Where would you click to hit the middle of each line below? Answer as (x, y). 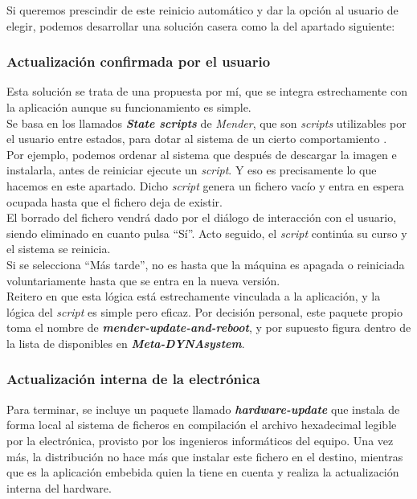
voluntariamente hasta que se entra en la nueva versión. (143, 280)
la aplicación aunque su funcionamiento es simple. (129, 107)
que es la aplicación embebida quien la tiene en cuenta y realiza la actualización (203, 472)
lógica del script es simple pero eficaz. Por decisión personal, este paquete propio (204, 311)
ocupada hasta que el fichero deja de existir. (114, 201)
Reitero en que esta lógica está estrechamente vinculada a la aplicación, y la (194, 296)
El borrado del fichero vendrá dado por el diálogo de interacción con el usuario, (202, 217)
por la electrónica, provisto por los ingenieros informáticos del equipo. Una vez (200, 440)
